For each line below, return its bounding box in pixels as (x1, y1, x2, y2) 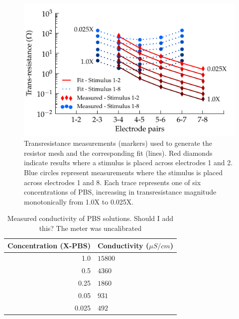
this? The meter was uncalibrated (39, 222, 142, 233)
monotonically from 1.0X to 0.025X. (24, 196, 134, 207)
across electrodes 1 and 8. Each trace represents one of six (24, 177, 201, 187)
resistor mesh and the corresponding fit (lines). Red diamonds (24, 147, 213, 158)
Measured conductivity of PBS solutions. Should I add (7, 213, 174, 223)
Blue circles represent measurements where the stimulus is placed (24, 167, 223, 177)
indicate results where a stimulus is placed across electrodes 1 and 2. (24, 157, 233, 168)
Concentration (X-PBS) (7, 240, 91, 250)
